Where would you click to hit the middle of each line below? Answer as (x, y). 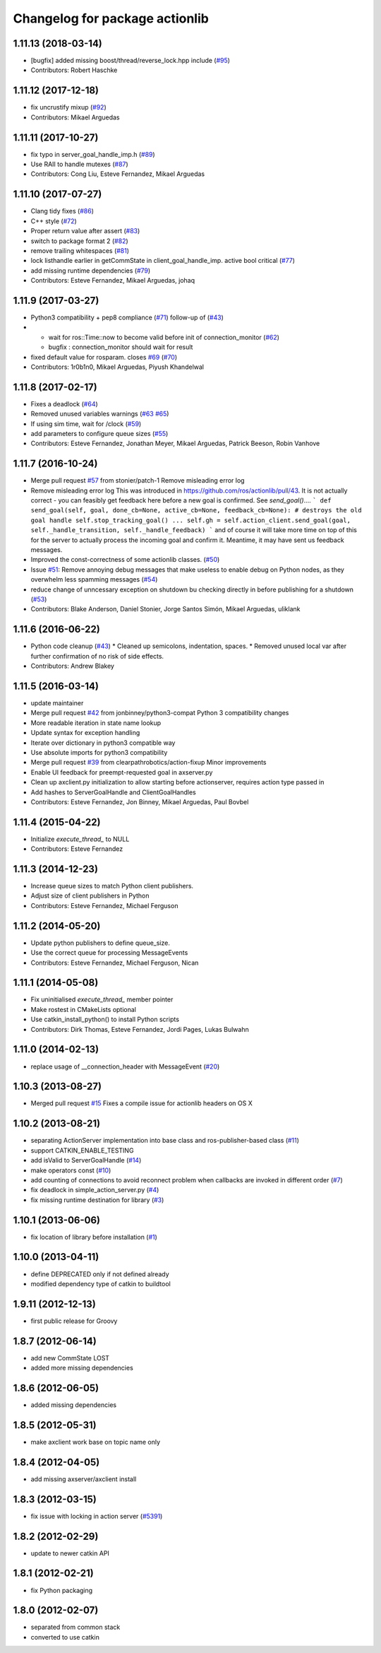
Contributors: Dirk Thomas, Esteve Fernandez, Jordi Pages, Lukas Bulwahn (140, 1029)
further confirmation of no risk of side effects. (97, 656)
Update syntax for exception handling (85, 733)
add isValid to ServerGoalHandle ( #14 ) (86, 1160)
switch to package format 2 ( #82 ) (79, 241)
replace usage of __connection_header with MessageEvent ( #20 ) (125, 1066)
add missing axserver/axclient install (84, 1479)
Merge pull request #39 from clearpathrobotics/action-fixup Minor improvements (149, 763)
